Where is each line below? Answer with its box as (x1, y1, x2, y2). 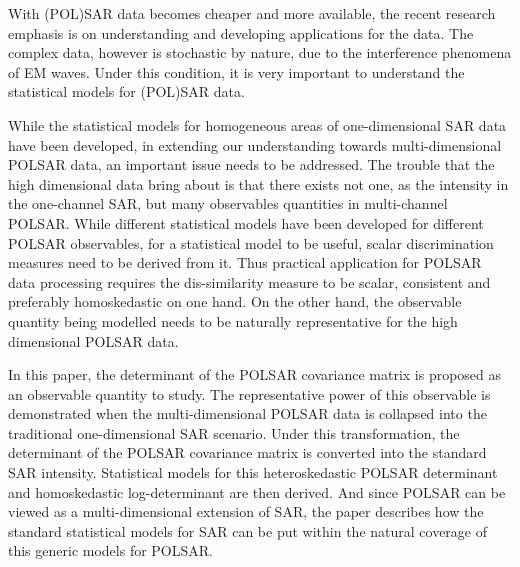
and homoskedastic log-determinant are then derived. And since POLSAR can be (8, 481, 506, 502)
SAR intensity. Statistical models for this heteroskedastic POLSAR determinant (8, 462, 498, 483)
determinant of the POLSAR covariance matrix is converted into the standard (8, 442, 487, 463)
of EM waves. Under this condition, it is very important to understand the (8, 61, 465, 82)
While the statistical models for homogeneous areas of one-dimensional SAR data (8, 114, 507, 135)
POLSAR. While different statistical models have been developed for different (8, 212, 484, 233)
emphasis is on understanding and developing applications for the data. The (8, 22, 474, 43)
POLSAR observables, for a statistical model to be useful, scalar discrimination (8, 232, 494, 253)
